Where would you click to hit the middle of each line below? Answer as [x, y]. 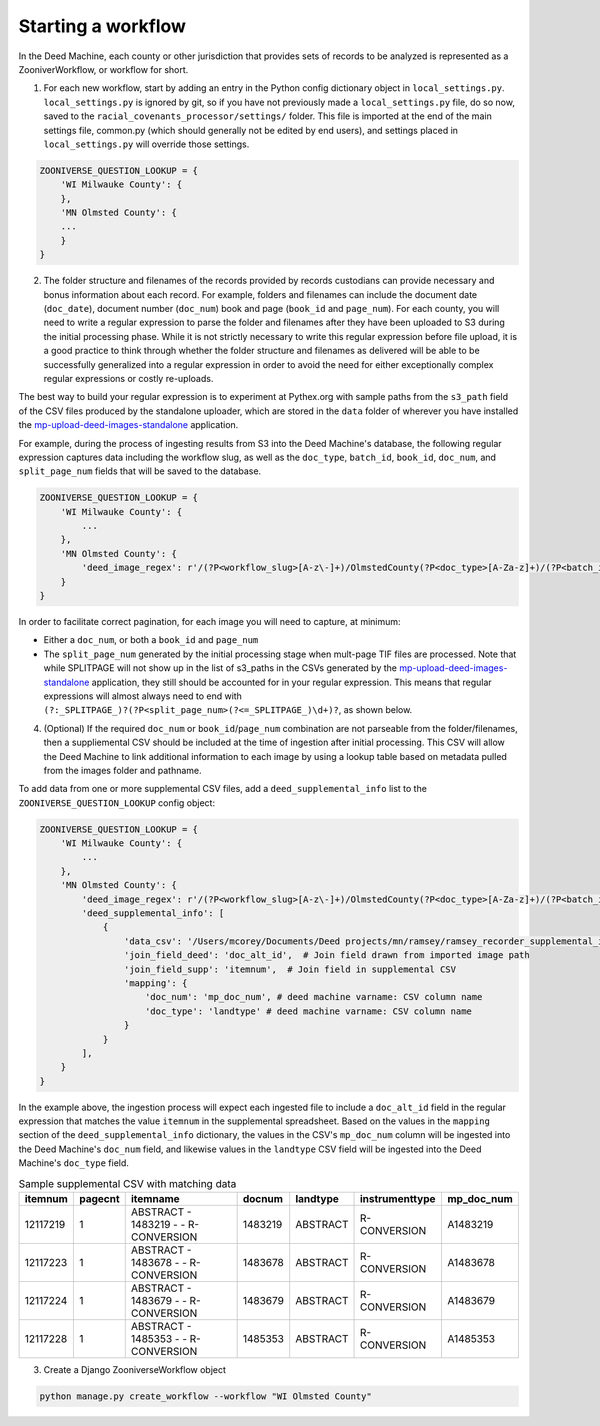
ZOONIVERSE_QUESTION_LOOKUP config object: [116, 802]
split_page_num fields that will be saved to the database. [140, 471]
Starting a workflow [102, 26]
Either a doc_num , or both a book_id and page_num [151, 640]
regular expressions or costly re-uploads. [128, 378]
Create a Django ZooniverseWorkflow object [135, 1369]
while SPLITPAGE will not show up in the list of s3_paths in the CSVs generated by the [220, 668]
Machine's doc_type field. [74, 1163]
